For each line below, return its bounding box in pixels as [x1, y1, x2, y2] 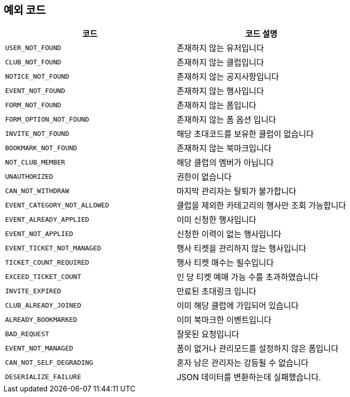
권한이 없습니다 [176, 172, 232, 182]
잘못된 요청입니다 [176, 329, 239, 340]
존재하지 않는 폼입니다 [176, 100, 256, 111]
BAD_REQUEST [5, 330, 50, 338]
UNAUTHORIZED [5, 172, 53, 180]
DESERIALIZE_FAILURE [5, 372, 81, 381]
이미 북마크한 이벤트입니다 [176, 315, 272, 325]
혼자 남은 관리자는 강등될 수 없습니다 [176, 358, 309, 368]
